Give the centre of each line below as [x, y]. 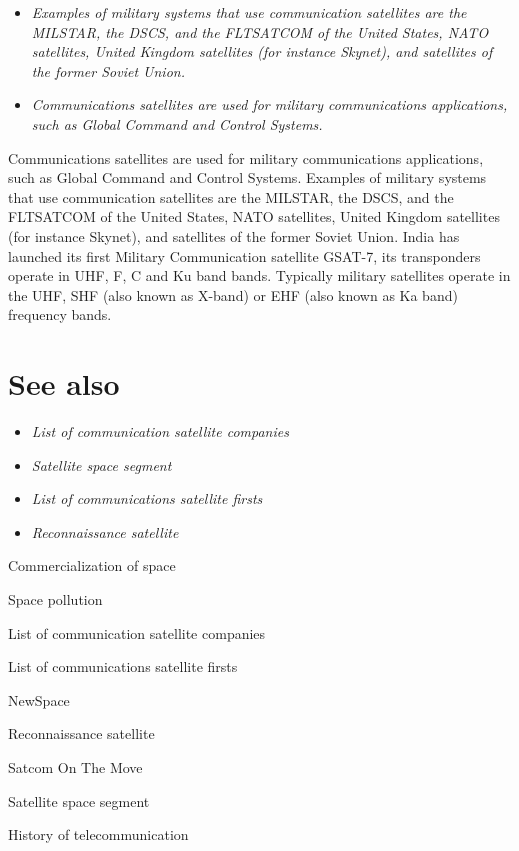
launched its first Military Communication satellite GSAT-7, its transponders [244, 255]
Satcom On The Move [75, 766]
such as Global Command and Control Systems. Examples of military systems [247, 177]
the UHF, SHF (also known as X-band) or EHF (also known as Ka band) [233, 294]
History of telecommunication [98, 834]
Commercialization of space [92, 565]
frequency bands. [60, 314]
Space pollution [55, 599]
